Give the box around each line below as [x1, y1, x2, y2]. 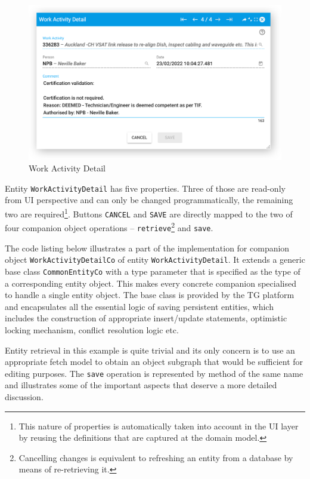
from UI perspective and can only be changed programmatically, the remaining [5, 194, 293, 206]
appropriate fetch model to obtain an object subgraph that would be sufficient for [5, 355, 303, 368]
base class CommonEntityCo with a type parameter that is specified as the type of [5, 265, 300, 277]
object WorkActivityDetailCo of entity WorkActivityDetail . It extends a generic [5, 253, 305, 266]
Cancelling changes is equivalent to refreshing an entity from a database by [18, 451, 293, 463]
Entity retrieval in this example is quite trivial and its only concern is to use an [5, 343, 295, 356]
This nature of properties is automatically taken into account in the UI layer [18, 419, 299, 432]
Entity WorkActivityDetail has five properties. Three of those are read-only [5, 182, 286, 194]
